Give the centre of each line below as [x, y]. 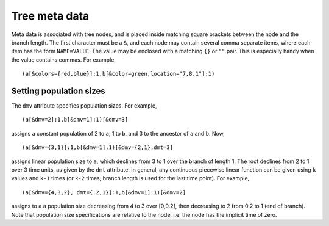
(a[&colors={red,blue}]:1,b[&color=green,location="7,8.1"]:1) [119, 74]
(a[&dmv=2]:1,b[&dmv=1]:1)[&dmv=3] [75, 120]
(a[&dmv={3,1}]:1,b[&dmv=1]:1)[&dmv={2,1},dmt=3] [98, 148]
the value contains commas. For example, [63, 60]
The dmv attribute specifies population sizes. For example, [84, 106]
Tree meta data [50, 16]
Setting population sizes [58, 91]
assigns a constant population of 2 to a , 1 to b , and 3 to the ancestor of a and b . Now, [118, 133]
